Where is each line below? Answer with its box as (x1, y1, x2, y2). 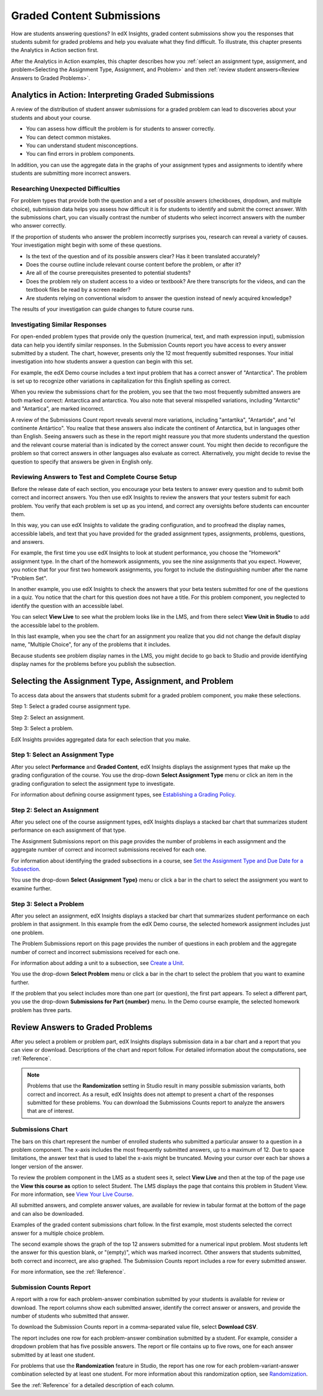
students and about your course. (11, 114, 92, 121)
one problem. (11, 929, 44, 936)
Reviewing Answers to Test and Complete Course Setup (11, 473, 177, 482)
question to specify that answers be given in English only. (11, 458, 153, 465)
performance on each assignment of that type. (11, 826, 126, 834)
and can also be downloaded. (11, 1210, 84, 1217)
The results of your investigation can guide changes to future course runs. (11, 305, 194, 313)
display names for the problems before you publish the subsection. (11, 661, 176, 668)
